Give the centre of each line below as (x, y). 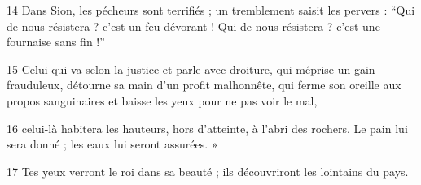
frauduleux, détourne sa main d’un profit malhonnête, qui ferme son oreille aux (204, 85)
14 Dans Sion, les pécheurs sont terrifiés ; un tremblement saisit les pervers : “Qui (211, 10)
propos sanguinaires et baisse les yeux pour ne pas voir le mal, (162, 100)
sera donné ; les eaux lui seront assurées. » (112, 144)
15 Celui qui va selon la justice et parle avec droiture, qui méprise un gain (191, 69)
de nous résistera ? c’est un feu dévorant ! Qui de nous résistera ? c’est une (193, 26)
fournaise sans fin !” (56, 42)
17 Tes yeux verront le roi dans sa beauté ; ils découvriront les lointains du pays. (208, 171)
